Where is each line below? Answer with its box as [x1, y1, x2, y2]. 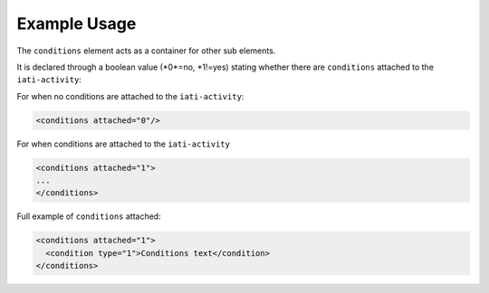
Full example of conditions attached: [16, 211, 162, 222]
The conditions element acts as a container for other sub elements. [16, 45, 276, 56]
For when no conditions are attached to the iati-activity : [16, 90, 244, 101]
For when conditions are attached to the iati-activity [16, 138, 231, 149]
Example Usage [16, 14, 137, 33]
